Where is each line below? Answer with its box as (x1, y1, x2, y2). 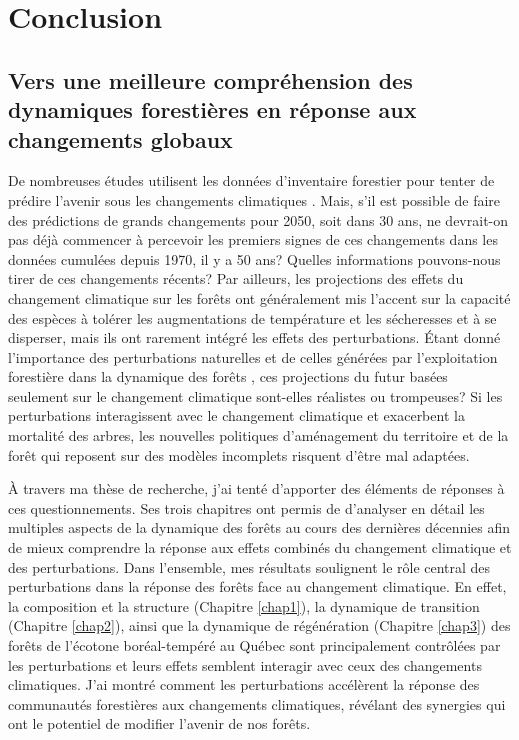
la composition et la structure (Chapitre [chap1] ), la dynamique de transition (8, 595, 480, 616)
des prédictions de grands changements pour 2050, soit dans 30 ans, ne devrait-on (8, 209, 509, 230)
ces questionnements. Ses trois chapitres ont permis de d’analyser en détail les (8, 497, 485, 518)
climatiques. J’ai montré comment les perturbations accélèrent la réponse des (8, 674, 480, 695)
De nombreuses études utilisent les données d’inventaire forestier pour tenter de (8, 170, 495, 191)
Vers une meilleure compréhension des (8, 64, 413, 95)
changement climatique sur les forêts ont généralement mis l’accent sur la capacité (8, 287, 511, 308)
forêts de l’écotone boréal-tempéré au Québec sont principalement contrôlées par (8, 635, 501, 656)
